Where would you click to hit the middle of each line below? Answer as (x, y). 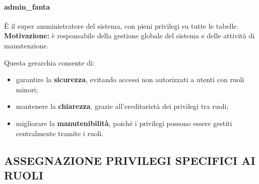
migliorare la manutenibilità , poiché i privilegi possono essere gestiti (124, 123)
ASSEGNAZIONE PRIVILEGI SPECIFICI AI (130, 160)
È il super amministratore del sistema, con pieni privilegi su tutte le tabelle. (121, 25)
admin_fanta (27, 6)
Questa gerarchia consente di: (49, 62)
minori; (27, 89)
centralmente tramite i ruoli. (60, 133)
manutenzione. (26, 45)
